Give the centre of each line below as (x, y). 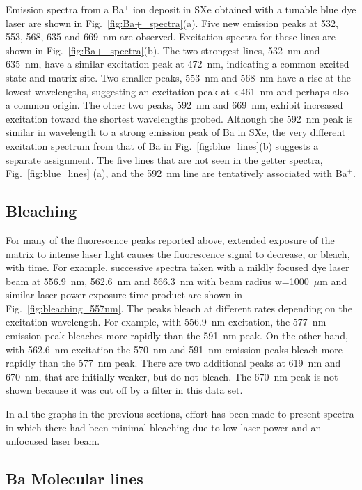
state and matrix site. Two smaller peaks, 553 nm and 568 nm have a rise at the (178, 77)
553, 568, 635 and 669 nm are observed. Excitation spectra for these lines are (171, 37)
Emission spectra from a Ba (65, 9)
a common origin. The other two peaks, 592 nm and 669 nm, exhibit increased (174, 105)
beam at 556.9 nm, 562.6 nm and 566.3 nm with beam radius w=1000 (157, 281)
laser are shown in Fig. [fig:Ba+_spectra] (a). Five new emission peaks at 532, (172, 23)
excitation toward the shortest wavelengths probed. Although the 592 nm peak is (179, 118)
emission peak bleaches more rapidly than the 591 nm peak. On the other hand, (177, 336)
